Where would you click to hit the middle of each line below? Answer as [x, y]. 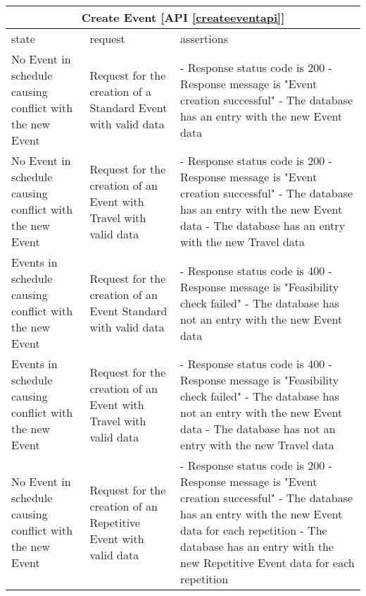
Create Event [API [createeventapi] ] [183, 17]
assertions [204, 38]
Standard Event [128, 108]
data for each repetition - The [254, 530]
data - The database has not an [258, 428]
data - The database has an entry [263, 225]
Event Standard [128, 311]
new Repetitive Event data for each [267, 562]
